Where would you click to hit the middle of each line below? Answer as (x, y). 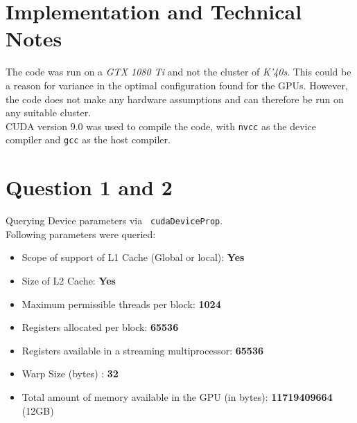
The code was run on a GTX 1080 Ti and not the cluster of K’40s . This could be (178, 72)
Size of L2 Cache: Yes (69, 280)
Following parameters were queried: (81, 234)
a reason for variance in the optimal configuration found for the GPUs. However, (177, 85)
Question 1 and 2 (89, 187)
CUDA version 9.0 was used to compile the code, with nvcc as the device (161, 126)
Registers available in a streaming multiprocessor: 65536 (142, 350)
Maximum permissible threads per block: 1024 (121, 304)
